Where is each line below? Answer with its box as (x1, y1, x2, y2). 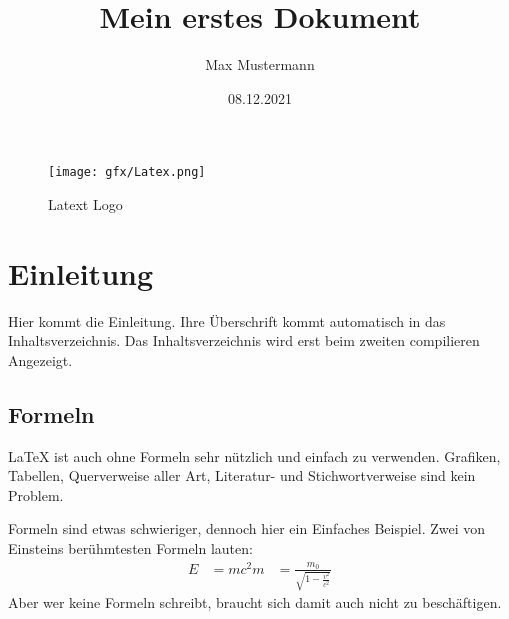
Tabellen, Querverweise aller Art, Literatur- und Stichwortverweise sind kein (8, 465, 476, 486)
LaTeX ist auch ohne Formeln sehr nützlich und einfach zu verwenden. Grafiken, (8, 445, 501, 466)
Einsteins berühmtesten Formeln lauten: (8, 538, 253, 559)
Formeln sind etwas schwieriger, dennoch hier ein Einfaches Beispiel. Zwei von (8, 518, 486, 539)
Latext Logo (48, 193, 123, 214)
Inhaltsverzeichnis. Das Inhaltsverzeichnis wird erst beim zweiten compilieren (8, 330, 480, 351)
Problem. (8, 484, 64, 505)
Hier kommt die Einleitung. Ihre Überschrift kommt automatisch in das (8, 310, 446, 331)
